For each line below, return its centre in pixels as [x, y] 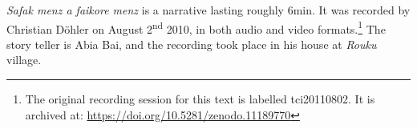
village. [24, 60]
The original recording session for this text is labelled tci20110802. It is [200, 99]
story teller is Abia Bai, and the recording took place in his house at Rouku [192, 44]
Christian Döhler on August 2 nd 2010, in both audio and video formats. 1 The [196, 27]
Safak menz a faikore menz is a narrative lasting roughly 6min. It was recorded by [208, 10]
